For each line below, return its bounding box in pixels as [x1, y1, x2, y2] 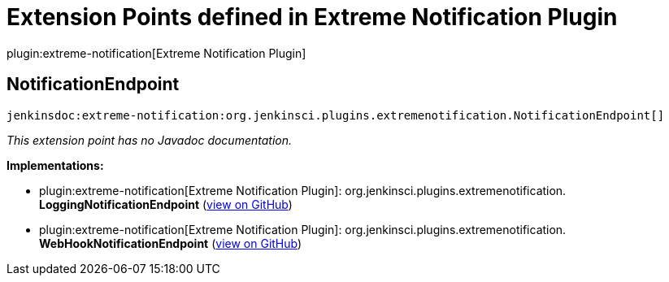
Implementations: [7, 158, 104, 172]
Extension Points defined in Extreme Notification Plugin [7, 3, 618, 31]
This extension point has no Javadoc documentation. [7, 132, 293, 147]
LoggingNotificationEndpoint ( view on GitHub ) [39, 197, 293, 211]
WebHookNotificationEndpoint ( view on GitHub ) [39, 236, 302, 250]
